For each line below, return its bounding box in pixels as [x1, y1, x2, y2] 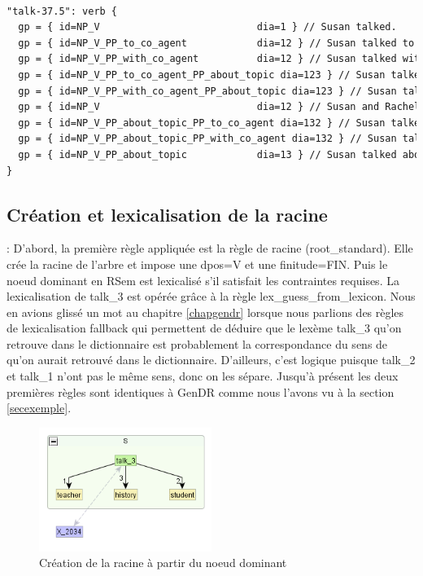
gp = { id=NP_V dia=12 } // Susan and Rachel [18, 101, 421, 113]
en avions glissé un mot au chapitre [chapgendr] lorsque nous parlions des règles [7, 303, 404, 320]
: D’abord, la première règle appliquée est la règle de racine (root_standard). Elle [7, 240, 413, 257]
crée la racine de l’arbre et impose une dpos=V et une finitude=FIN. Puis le [7, 255, 388, 272]
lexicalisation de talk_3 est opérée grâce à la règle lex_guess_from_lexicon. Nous [7, 288, 416, 305]
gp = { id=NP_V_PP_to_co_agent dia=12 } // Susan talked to [18, 37, 415, 49]
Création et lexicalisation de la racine [7, 201, 328, 226]
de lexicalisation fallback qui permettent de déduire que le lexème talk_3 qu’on [7, 319, 402, 336]
